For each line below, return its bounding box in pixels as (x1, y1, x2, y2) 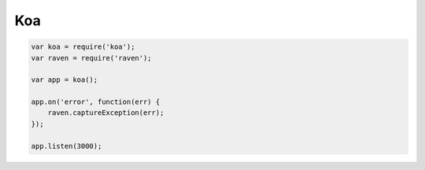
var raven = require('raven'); (31, 54, 153, 62)
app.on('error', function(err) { (31, 98, 161, 106)
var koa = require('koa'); (31, 42, 135, 51)
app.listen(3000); (31, 142, 102, 150)
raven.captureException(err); (47, 109, 164, 117)
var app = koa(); (31, 76, 98, 84)
